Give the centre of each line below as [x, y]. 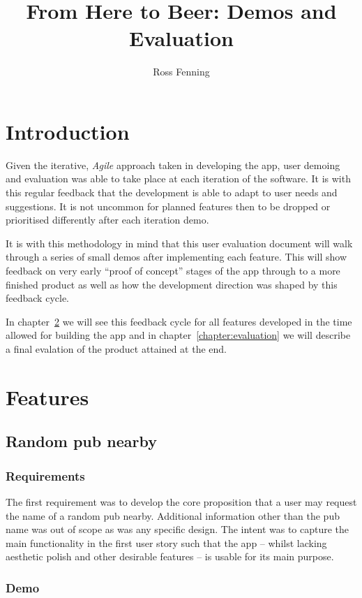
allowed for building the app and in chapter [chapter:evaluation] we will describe [178, 335]
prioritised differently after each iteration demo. [107, 220]
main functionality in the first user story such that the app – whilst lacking [166, 542]
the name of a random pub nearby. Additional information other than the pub [173, 515]
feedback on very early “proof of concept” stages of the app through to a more [173, 270]
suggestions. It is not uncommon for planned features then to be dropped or [168, 206]
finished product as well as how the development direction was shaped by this [172, 284]
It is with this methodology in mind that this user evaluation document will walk [179, 243]
